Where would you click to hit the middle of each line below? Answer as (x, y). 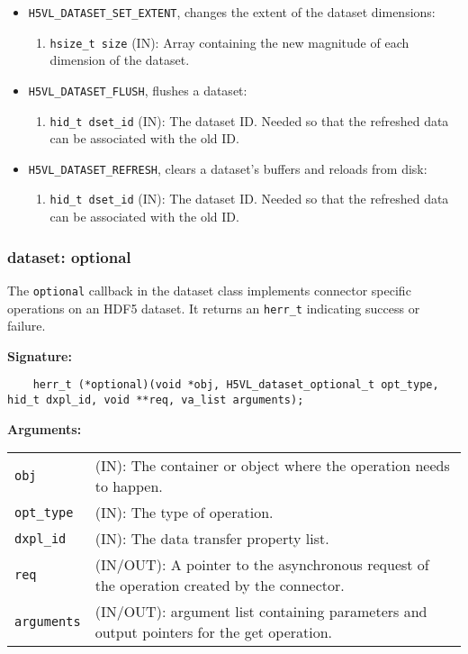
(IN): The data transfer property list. (212, 539)
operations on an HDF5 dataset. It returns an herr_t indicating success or (214, 308)
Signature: (40, 355)
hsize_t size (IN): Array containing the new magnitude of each (229, 42)
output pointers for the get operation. (214, 632)
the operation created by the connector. (220, 586)
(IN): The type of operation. (184, 513)
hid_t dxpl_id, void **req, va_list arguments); (156, 400)
